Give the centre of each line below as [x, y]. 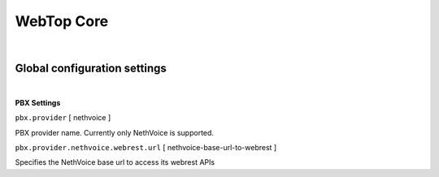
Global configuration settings [91, 69]
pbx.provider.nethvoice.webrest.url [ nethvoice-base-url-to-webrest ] [146, 148]
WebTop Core [62, 21]
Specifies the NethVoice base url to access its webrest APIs [115, 162]
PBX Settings [38, 102]
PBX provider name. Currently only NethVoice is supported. [115, 132]
